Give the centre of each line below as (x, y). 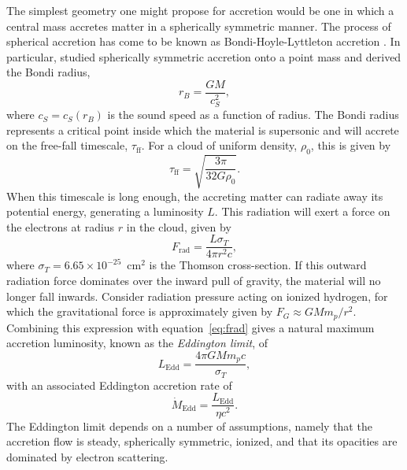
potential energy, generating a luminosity (105, 211)
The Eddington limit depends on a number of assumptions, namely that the (189, 426)
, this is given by (351, 145)
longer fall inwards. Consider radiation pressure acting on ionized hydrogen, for (197, 296)
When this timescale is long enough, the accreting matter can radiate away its (195, 196)
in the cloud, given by (179, 226)
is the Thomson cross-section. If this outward (258, 265)
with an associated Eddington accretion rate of (119, 385)
